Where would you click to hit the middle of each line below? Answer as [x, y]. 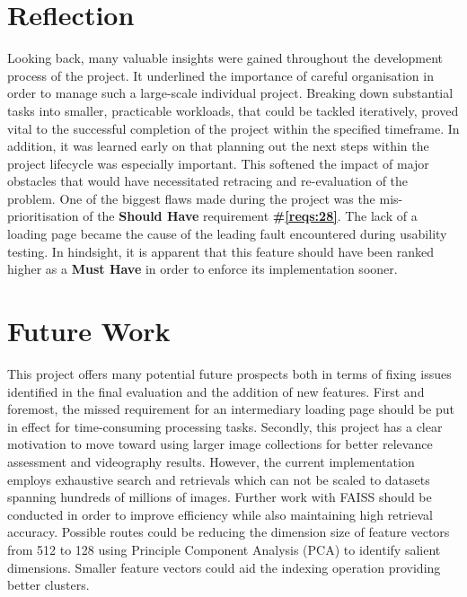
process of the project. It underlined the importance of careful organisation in [220, 75]
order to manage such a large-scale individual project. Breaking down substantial [230, 93]
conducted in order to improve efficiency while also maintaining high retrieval [220, 514]
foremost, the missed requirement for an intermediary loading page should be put [231, 409]
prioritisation [43, 216]
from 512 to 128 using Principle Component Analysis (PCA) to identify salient [224, 549]
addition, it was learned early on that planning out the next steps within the [218, 146]
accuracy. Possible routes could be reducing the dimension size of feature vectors [229, 532]
